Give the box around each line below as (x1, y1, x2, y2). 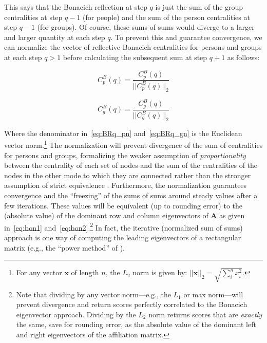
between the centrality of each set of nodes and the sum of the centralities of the (4, 160, 258, 170)
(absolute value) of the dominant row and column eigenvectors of (4, 210, 208, 221)
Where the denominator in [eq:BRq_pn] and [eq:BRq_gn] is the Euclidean (4, 127, 242, 138)
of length (71, 267, 99, 278)
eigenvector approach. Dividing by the (16, 309, 136, 319)
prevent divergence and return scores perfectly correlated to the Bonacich (16, 299, 247, 310)
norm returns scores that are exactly (148, 309, 262, 319)
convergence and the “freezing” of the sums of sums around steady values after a (4, 190, 258, 201)
